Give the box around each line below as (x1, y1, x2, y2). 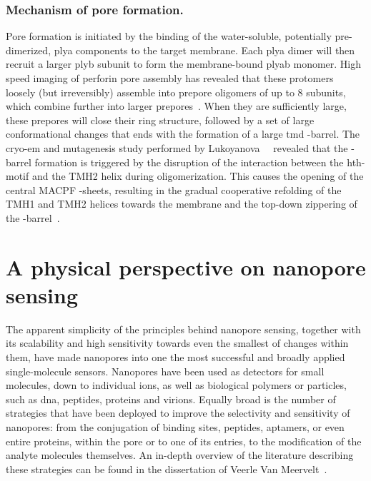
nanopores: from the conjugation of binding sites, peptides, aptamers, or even (6, 420, 345, 434)
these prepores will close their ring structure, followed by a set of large (6, 112, 315, 127)
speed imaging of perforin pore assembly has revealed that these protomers (6, 71, 334, 85)
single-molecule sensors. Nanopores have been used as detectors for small (6, 363, 325, 378)
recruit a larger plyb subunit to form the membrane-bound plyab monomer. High (6, 56, 362, 71)
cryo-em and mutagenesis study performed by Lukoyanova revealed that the (6, 140, 348, 155)
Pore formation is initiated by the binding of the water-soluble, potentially (6, 29, 332, 44)
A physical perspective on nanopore (6, 252, 366, 281)
